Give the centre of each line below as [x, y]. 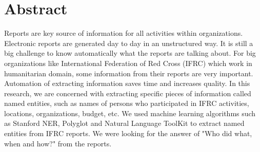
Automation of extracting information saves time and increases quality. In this [127, 83]
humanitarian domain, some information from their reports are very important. [129, 73]
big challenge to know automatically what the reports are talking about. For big [130, 53]
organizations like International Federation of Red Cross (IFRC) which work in [128, 63]
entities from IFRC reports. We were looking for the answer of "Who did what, [128, 133]
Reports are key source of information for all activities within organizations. [124, 33]
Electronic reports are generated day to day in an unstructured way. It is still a [129, 43]
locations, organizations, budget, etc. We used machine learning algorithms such [130, 113]
